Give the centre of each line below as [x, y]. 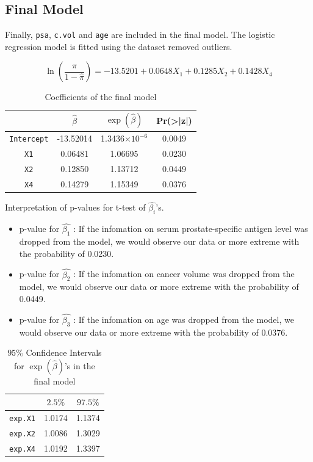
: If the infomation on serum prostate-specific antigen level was [191, 229]
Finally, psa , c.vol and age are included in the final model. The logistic [140, 34]
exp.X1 [22, 419]
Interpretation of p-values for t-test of [75, 207]
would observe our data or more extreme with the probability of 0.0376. [153, 332]
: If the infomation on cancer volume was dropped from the [184, 274]
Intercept [29, 139]
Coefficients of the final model [101, 97]
